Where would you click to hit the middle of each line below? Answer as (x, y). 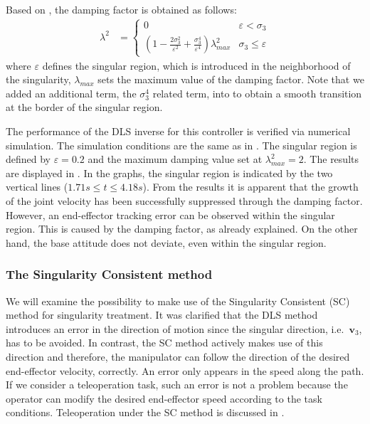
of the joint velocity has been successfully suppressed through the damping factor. (184, 201)
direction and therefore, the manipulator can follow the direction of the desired (178, 356)
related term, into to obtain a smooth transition (257, 93)
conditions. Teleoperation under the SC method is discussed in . (145, 412)
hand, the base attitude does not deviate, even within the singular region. (166, 242)
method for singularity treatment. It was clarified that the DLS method (162, 315)
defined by (28, 159)
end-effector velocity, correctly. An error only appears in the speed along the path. (185, 370)
